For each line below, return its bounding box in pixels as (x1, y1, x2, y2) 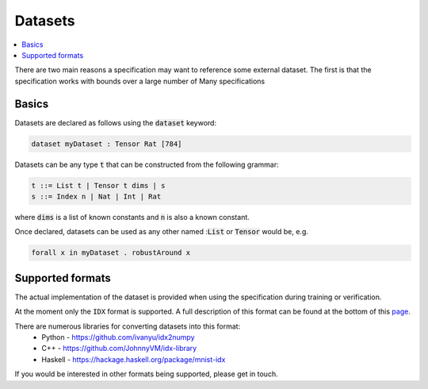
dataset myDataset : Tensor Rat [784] (31, 139, 182, 148)
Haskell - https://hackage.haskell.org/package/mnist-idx (41, 354, 226, 364)
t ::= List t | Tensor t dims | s (31, 181, 166, 190)
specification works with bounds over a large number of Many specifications (14, 76, 266, 86)
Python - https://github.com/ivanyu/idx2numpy (41, 333, 195, 341)
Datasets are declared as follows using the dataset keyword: (14, 117, 217, 127)
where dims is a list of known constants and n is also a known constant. (14, 212, 250, 221)
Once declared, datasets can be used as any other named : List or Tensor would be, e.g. (14, 227, 309, 237)
